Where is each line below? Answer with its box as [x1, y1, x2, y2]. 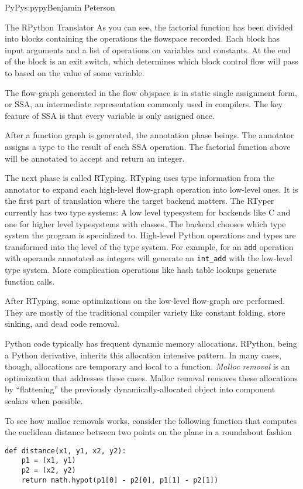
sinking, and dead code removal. [5, 317, 120, 330]
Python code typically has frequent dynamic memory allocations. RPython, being [5, 337, 297, 349]
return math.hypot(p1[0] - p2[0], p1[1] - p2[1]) [21, 476, 219, 484]
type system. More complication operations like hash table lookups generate [5, 264, 277, 275]
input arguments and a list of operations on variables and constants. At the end [5, 43, 291, 56]
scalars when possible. [5, 394, 83, 406]
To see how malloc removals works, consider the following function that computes [5, 414, 297, 426]
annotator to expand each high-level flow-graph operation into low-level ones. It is [5, 183, 298, 195]
